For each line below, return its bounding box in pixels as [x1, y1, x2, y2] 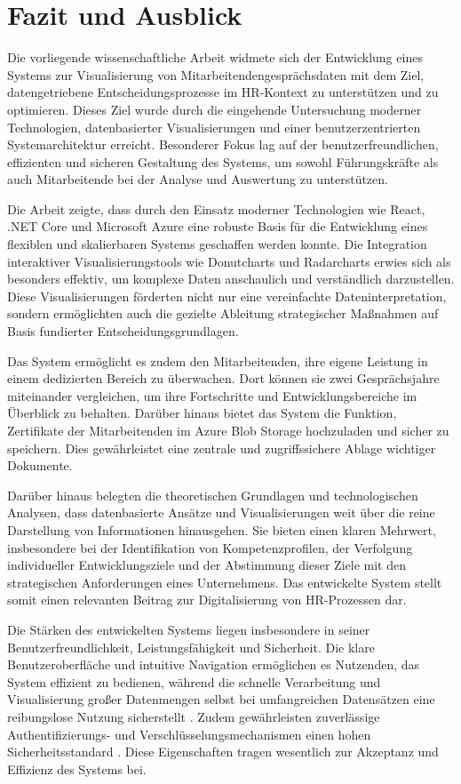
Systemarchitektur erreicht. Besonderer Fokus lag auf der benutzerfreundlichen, [7, 135, 439, 154]
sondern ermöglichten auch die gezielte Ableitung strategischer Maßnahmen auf [7, 304, 439, 323]
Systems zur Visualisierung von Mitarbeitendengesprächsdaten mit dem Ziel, [7, 65, 425, 84]
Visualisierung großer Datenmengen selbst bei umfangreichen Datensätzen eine [7, 690, 435, 708]
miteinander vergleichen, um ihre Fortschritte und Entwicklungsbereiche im [7, 386, 417, 404]
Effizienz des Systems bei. [7, 759, 147, 778]
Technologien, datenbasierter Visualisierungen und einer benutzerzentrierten [7, 117, 421, 136]
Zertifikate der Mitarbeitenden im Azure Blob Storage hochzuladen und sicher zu [7, 421, 449, 439]
